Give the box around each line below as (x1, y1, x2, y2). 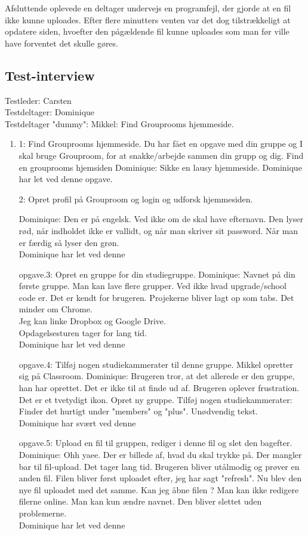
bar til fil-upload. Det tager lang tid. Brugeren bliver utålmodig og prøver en (19, 460, 300, 472)
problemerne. (19, 506, 67, 519)
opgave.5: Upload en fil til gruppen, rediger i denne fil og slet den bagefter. (19, 436, 292, 449)
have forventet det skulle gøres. (5, 36, 118, 49)
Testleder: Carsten (5, 94, 72, 106)
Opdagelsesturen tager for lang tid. (19, 326, 147, 339)
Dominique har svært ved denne (19, 416, 136, 429)
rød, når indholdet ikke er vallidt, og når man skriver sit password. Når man (19, 224, 298, 236)
